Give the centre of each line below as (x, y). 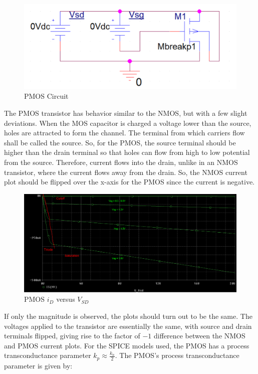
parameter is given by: (38, 365)
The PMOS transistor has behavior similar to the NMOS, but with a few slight (126, 113)
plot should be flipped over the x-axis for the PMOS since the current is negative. (130, 182)
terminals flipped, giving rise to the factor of (72, 336)
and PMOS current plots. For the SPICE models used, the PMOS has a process (127, 345)
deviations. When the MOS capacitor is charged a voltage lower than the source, (128, 123)
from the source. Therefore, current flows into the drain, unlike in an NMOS (121, 162)
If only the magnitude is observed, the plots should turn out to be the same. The (128, 316)
